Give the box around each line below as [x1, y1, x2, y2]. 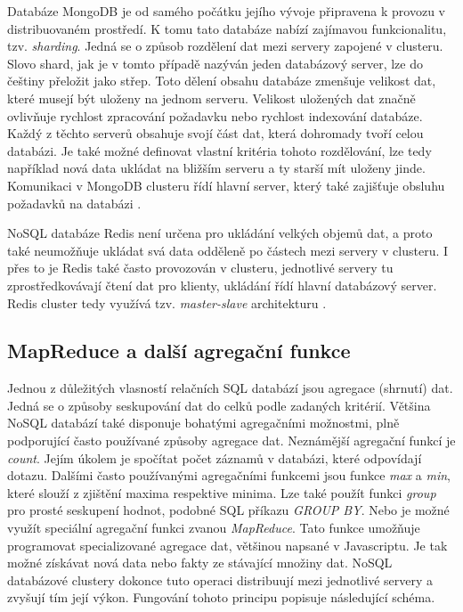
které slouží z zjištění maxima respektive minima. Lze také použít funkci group [7, 483, 436, 502]
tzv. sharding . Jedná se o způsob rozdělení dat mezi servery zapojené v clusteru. [7, 37, 443, 55]
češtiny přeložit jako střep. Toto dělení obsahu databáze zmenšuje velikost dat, [7, 71, 436, 90]
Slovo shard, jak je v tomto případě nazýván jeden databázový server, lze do [7, 53, 423, 72]
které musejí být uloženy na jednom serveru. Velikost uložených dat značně [7, 88, 416, 107]
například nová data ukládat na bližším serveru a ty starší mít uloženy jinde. [7, 159, 426, 177]
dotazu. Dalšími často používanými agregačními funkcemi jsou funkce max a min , [7, 466, 451, 485]
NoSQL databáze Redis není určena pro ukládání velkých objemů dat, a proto [7, 224, 433, 242]
